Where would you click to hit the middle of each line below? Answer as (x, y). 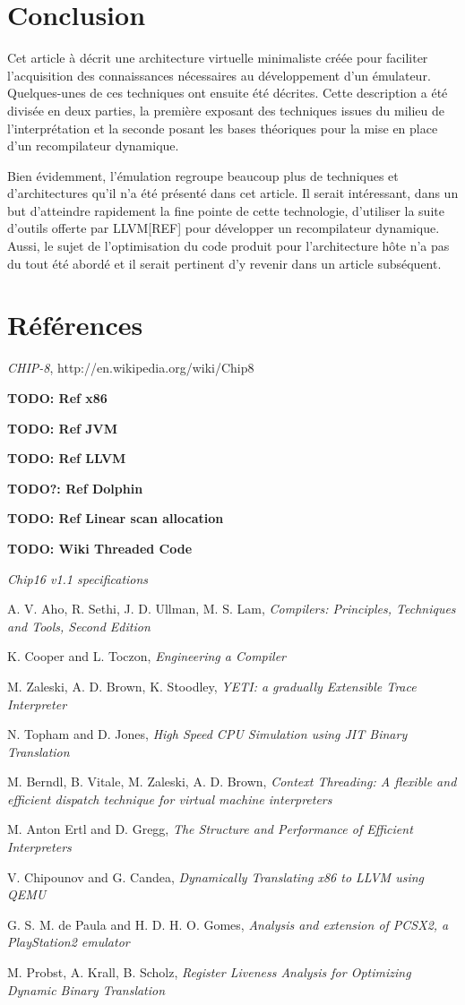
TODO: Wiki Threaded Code (100, 548)
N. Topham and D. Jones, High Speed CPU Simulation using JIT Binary (207, 734)
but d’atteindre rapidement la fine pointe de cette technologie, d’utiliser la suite (226, 210)
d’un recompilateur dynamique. (93, 146)
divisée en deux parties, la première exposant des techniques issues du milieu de (226, 110)
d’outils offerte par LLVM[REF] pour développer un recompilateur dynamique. (224, 228)
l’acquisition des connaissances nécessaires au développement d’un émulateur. (219, 75)
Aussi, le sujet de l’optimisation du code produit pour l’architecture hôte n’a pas (228, 246)
